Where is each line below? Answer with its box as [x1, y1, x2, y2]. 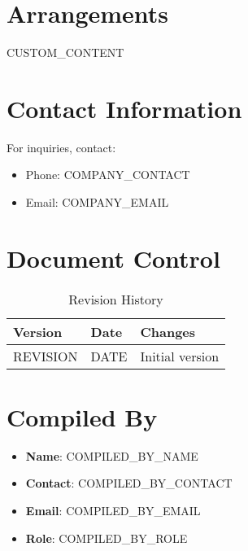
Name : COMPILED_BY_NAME [25, 447, 198, 464]
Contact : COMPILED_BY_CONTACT [25, 474, 233, 492]
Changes [140, 321, 196, 341]
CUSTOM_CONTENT [7, 44, 124, 61]
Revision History [68, 289, 163, 308]
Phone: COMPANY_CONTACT [25, 166, 190, 183]
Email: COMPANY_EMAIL [25, 194, 169, 211]
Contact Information [7, 91, 242, 125]
